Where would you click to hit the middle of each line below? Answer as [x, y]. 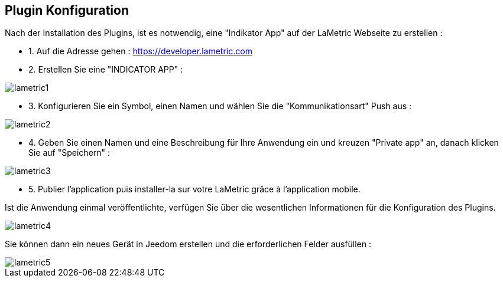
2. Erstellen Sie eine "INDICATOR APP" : [106, 70]
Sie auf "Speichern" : [69, 153]
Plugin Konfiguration [67, 10]
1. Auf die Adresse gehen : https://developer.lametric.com [140, 51]
